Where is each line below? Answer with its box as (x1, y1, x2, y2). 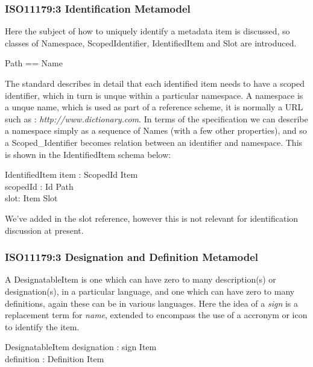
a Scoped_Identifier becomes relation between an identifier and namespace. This (5, 136, 303, 148)
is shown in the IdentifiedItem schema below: (5, 148, 171, 160)
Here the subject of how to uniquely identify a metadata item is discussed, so (5, 25, 290, 37)
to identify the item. (5, 320, 80, 333)
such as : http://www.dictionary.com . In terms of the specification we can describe (5, 112, 308, 125)
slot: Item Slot (5, 192, 58, 204)
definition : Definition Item (5, 352, 104, 365)
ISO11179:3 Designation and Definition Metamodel (5, 249, 258, 265)
